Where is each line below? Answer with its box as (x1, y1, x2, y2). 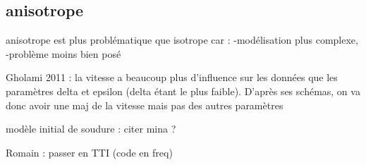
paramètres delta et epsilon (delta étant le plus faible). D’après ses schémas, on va (6, 83, 360, 98)
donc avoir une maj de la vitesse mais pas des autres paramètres (6, 97, 283, 112)
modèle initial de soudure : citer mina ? (6, 121, 176, 136)
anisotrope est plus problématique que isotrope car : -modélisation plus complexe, (6, 32, 358, 47)
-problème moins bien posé (6, 46, 121, 61)
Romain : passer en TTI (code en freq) (6, 145, 173, 159)
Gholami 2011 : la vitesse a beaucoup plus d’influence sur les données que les (6, 70, 338, 85)
